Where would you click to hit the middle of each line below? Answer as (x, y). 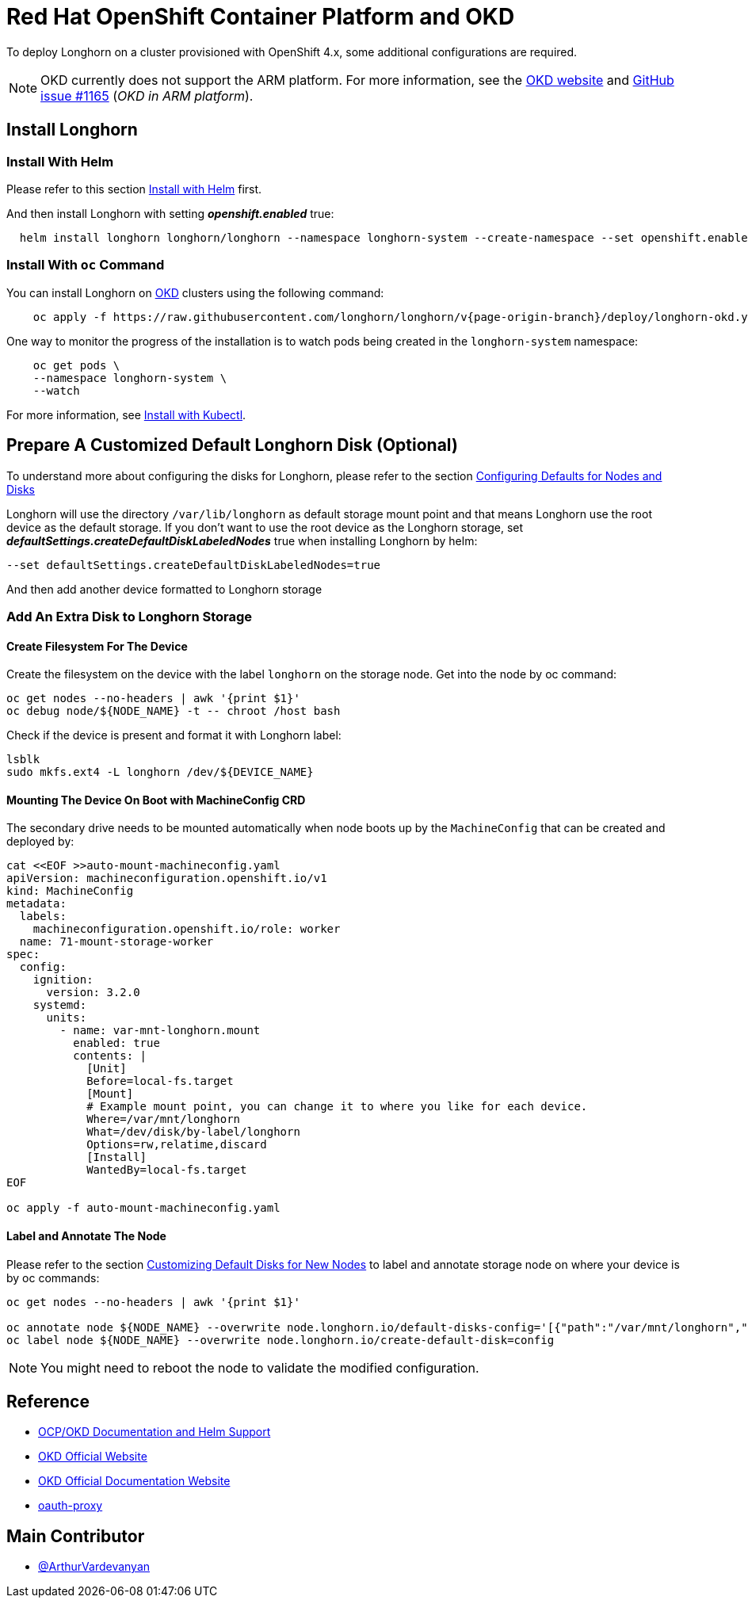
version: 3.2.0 (93, 993)
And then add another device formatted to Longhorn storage (164, 589)
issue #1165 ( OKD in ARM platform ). (147, 95)
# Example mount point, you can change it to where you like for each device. (337, 1107)
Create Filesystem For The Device (97, 646)
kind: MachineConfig (70, 891)
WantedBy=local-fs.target (167, 1170)
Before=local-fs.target (160, 1081)
